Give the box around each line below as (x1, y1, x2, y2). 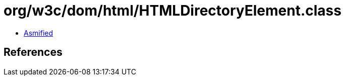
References (4, 46, 63, 59)
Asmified (24, 28, 53, 37)
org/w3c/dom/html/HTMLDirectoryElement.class (4, 2, 341, 19)
